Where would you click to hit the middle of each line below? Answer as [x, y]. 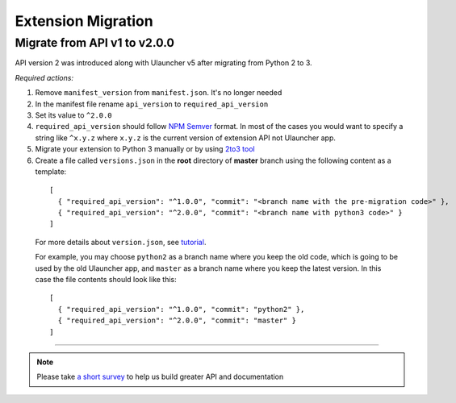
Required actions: [44, 77]
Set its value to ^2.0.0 [73, 115]
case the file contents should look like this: [106, 280]
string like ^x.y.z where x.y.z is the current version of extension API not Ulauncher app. [186, 138]
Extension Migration [84, 21]
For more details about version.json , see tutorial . [121, 242]
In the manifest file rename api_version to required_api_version [152, 104]
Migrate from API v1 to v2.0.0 [95, 43]
